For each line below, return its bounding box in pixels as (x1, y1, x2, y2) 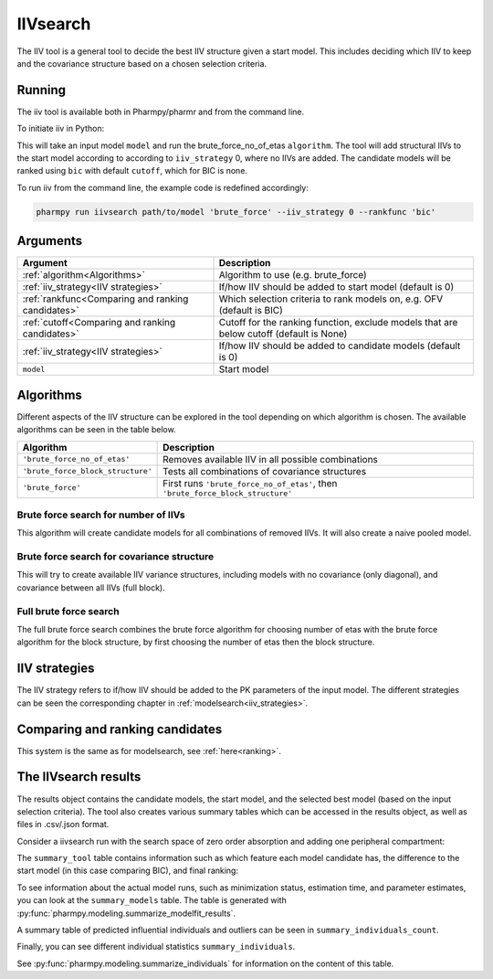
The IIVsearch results (16, 769, 142, 785)
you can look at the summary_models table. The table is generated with (16, 895, 287, 906)
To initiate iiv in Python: (16, 123, 105, 134)
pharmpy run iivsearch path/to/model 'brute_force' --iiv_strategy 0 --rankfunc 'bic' (36, 207, 436, 217)
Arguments (16, 233, 83, 249)
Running (16, 82, 67, 98)
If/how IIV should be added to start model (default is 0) (218, 281, 455, 293)
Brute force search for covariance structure (16, 550, 215, 563)
